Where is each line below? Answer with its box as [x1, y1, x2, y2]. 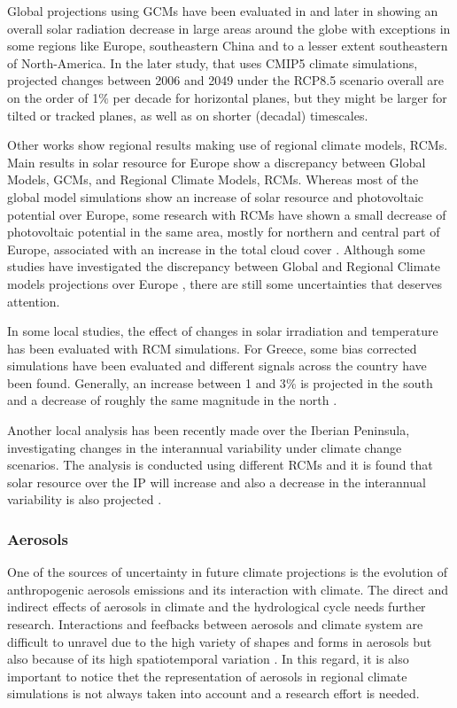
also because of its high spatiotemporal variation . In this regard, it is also [7, 650, 409, 668]
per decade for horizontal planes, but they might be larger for [112, 88, 447, 106]
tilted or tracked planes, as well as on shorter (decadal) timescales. [7, 105, 368, 124]
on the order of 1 [7, 88, 99, 106]
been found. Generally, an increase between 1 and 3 [7, 373, 286, 392]
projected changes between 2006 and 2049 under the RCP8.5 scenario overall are [7, 71, 445, 89]
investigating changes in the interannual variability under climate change [7, 438, 402, 456]
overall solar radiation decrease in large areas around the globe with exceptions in [7, 19, 451, 37]
